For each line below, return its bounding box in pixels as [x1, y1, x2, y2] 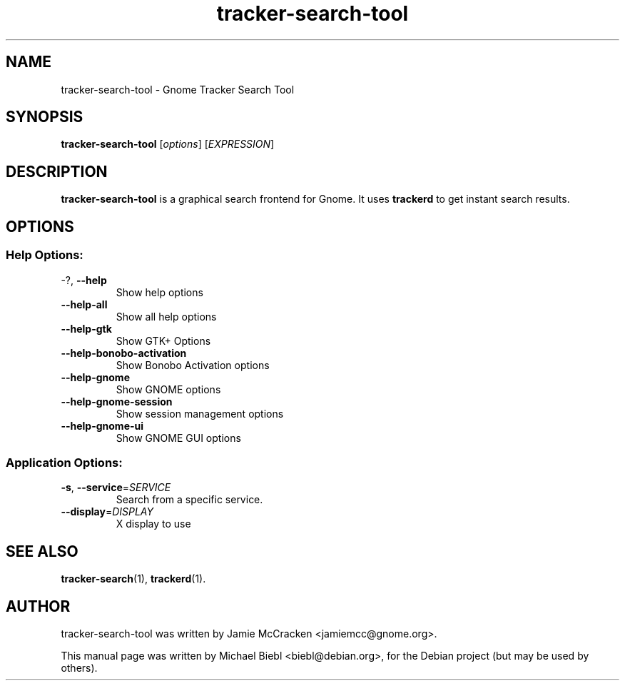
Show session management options [116, 407, 284, 420]
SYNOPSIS [6, 108, 83, 126]
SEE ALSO [6, 542, 78, 560]
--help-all [61, 298, 108, 311]
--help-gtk [61, 322, 112, 335]
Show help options [116, 286, 203, 298]
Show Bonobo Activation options [116, 358, 270, 371]
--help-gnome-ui [61, 419, 144, 432]
